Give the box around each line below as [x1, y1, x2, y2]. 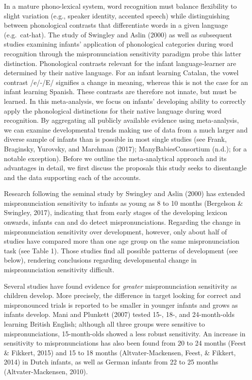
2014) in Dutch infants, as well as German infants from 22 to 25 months [4, 357, 218, 367]
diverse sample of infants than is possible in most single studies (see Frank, [4, 134, 227, 144]
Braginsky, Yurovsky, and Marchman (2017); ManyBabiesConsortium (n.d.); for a [4, 143, 247, 153]
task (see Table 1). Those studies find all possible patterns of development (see [4, 245, 238, 255]
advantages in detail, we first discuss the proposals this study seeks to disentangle [4, 163, 247, 173]
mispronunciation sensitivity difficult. [4, 264, 115, 275]
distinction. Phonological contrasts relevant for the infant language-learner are [4, 58, 236, 68]
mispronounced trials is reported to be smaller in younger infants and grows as [4, 299, 238, 310]
